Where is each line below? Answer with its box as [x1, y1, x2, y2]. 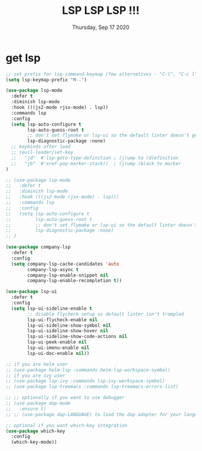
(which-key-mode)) [11, 439, 58, 446]
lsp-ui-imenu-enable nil [27, 345, 90, 351]
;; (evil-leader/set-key [11, 149, 74, 156]
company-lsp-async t [27, 266, 79, 272]
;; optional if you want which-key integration [5, 422, 128, 429]
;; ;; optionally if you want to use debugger [5, 395, 125, 401]
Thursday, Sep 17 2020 [72, 24, 130, 31]
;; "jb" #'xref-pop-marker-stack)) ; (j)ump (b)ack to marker [11, 161, 181, 167]
